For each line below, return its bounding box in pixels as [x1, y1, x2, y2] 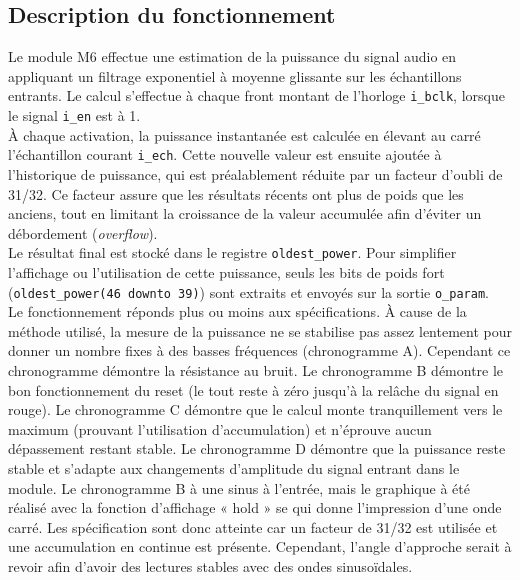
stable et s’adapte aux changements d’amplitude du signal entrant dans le [8, 457, 460, 478]
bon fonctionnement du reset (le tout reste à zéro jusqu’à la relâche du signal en [8, 379, 499, 400]
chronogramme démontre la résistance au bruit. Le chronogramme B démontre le [8, 360, 504, 381]
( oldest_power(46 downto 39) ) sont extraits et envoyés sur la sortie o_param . [8, 281, 489, 302]
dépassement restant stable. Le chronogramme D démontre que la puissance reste [8, 438, 506, 459]
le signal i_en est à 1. [8, 105, 141, 126]
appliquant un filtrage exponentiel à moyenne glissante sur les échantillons [8, 65, 462, 86]
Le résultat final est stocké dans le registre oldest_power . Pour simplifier [8, 242, 457, 263]
